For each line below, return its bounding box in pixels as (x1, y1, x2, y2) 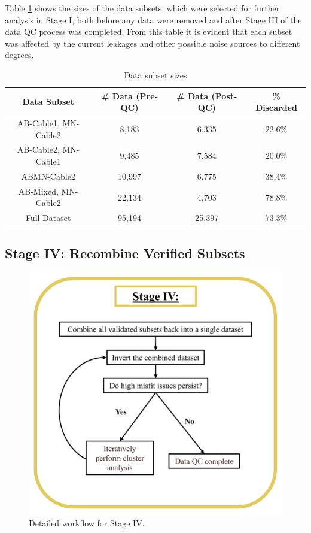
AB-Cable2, (17, 143, 60, 156)
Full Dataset (25, 211, 71, 224)
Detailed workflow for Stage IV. (29, 516, 145, 529)
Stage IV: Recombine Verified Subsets (5, 243, 245, 262)
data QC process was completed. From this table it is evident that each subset (5, 25, 292, 38)
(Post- (211, 89, 237, 102)
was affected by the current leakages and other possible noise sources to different (5, 37, 300, 49)
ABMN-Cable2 (21, 169, 75, 182)
